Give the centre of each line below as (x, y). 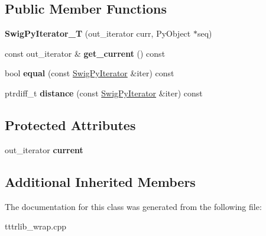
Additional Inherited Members (100, 181)
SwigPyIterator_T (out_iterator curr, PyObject (98, 33)
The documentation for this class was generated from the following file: (133, 206)
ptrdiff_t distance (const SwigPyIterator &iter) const (104, 93)
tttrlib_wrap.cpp (35, 226)
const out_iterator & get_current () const (85, 53)
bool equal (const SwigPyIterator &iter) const (90, 73)
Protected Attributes (70, 125)
